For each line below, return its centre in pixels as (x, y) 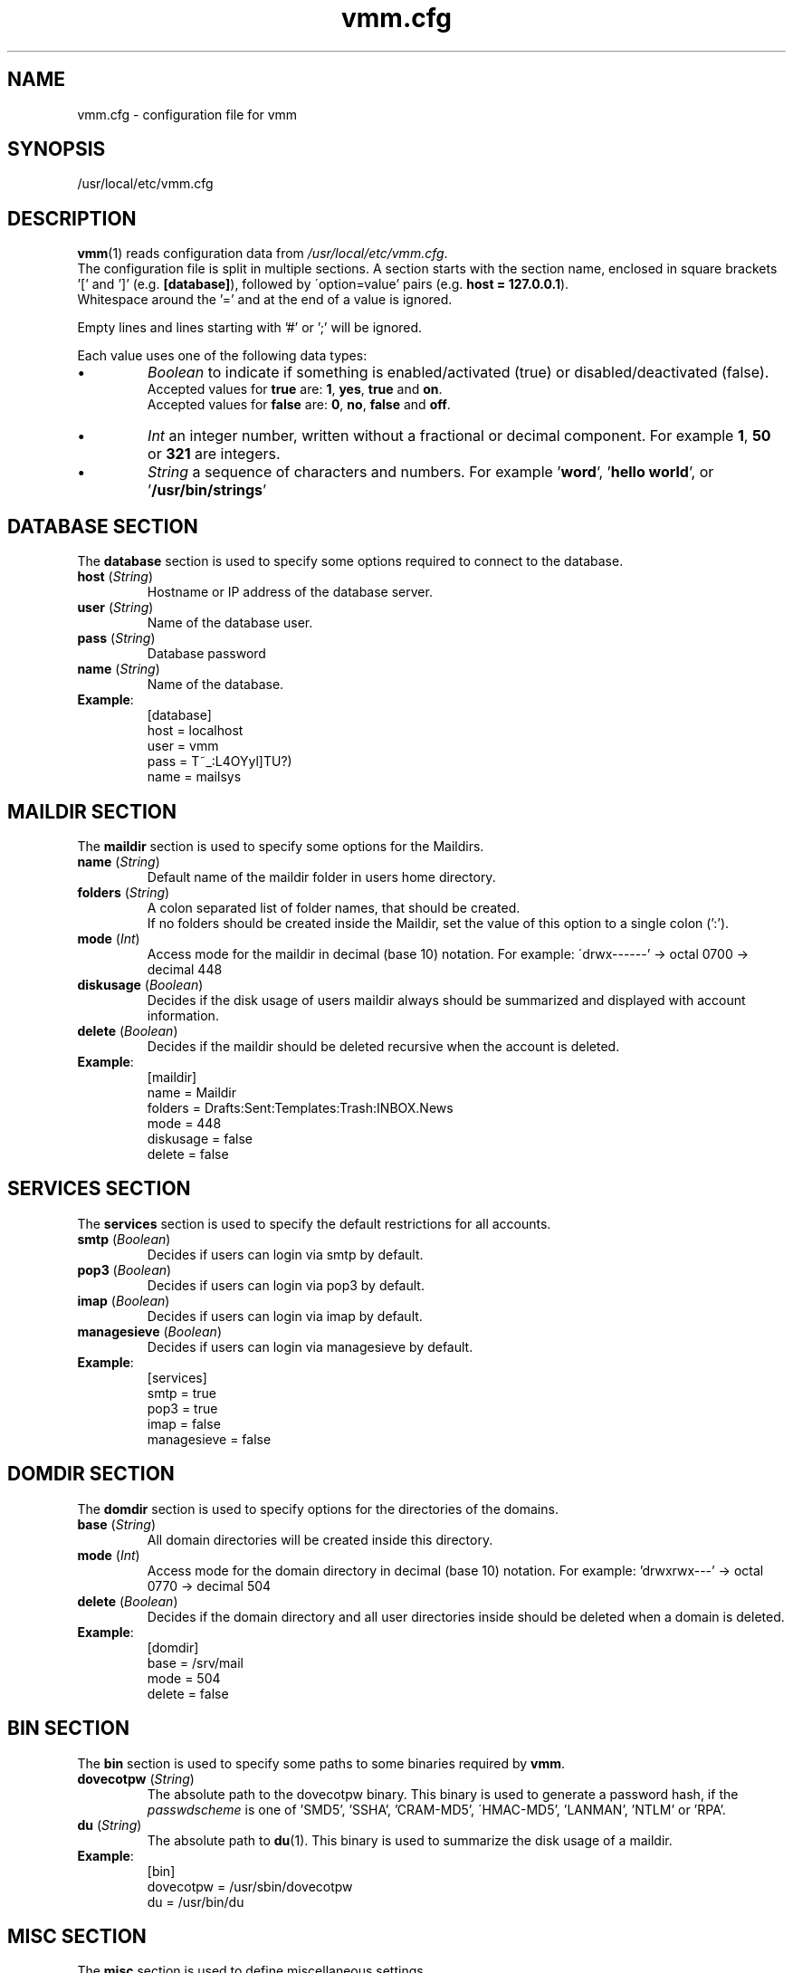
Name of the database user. (230, 623)
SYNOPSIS (57, 149)
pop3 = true (182, 1408)
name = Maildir (192, 1092)
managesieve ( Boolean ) (149, 1331)
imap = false (184, 1423)
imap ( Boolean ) (124, 1300)
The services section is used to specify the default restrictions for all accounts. (314, 1223)
